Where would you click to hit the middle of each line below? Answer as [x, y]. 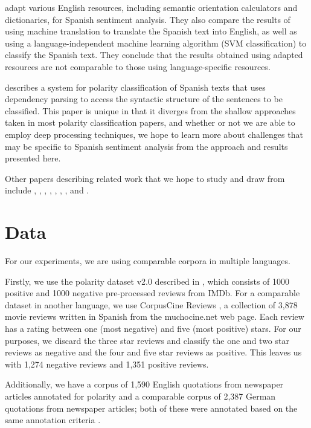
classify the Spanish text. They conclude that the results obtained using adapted [154, 55]
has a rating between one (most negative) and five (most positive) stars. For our [153, 328]
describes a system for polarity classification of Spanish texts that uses [135, 87]
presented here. [33, 158]
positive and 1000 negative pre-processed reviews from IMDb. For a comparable [152, 293]
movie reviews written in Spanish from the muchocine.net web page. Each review [155, 316]
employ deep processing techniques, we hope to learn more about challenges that [154, 134]
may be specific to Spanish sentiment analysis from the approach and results [146, 146]
